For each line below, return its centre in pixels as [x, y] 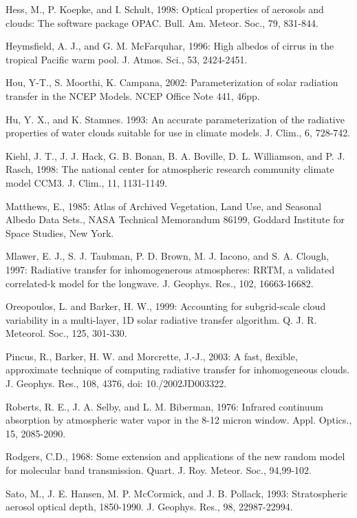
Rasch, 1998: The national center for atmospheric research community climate [170, 169]
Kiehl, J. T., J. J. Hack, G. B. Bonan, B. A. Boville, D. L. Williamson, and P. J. [175, 155]
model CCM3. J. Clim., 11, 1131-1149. [87, 182]
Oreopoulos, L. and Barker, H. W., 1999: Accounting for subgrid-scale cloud [166, 306]
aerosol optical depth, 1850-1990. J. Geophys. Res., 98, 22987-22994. [149, 507]
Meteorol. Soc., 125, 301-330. [66, 333]
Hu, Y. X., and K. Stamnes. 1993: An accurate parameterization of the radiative [175, 119]
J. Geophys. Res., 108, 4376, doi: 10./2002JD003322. [116, 383]
